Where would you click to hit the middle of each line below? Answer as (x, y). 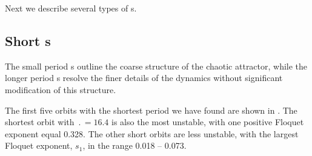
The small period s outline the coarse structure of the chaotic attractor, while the (156, 66)
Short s (28, 40)
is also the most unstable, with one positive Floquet (208, 122)
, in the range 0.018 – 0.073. (134, 145)
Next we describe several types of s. (71, 8)
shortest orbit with (40, 122)
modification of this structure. (61, 89)
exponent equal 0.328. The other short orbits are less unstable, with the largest (152, 133)
